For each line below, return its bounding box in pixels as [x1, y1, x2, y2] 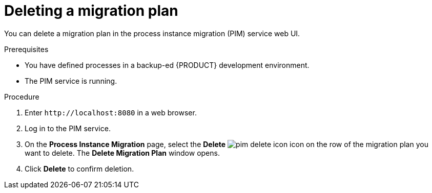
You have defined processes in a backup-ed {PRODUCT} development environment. [25, 60, 310, 69]
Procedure [4, 92, 39, 101]
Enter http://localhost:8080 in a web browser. [25, 108, 197, 117]
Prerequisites [4, 44, 49, 54]
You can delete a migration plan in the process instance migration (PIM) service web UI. [4, 29, 300, 38]
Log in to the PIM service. [25, 124, 111, 133]
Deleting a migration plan [4, 2, 178, 19]
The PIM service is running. [25, 76, 117, 85]
